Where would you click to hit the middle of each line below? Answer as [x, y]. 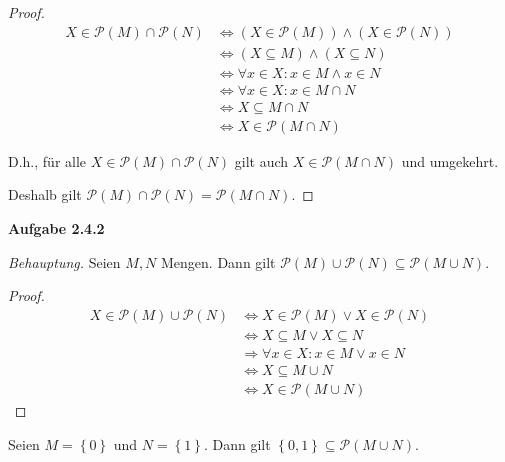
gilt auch [261, 160]
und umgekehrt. [450, 160]
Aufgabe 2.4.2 [56, 227]
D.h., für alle [47, 160]
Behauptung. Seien [64, 261]
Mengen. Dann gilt [218, 261]
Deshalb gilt [45, 194]
